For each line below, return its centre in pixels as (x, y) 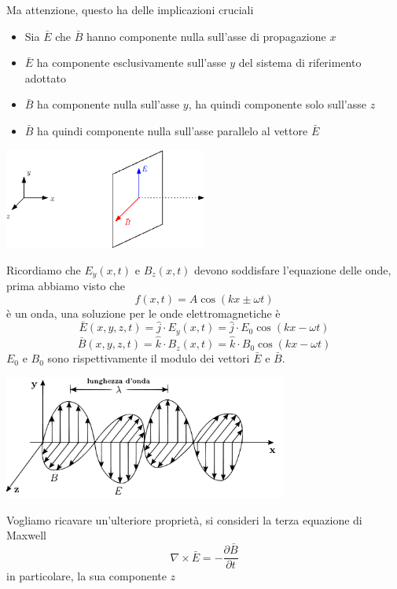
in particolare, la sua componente (86, 576)
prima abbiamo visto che (66, 286)
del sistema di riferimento (300, 63)
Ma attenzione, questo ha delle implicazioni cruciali (130, 9)
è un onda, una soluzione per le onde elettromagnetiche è (143, 313)
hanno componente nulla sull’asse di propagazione (206, 36)
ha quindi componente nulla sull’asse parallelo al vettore (173, 130)
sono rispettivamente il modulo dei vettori (149, 358)
